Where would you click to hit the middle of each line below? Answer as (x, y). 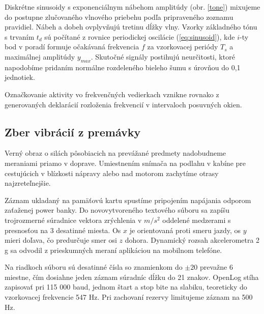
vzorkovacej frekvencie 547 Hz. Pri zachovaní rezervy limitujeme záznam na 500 (129, 297)
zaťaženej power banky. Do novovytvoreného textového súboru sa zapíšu (117, 210)
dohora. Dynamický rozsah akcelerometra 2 (192, 240)
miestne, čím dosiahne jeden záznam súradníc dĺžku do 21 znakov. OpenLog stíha (132, 277)
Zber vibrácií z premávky (73, 132)
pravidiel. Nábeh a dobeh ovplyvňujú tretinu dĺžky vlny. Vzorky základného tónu (131, 27)
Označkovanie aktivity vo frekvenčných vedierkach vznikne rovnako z (112, 94)
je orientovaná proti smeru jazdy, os (185, 230)
